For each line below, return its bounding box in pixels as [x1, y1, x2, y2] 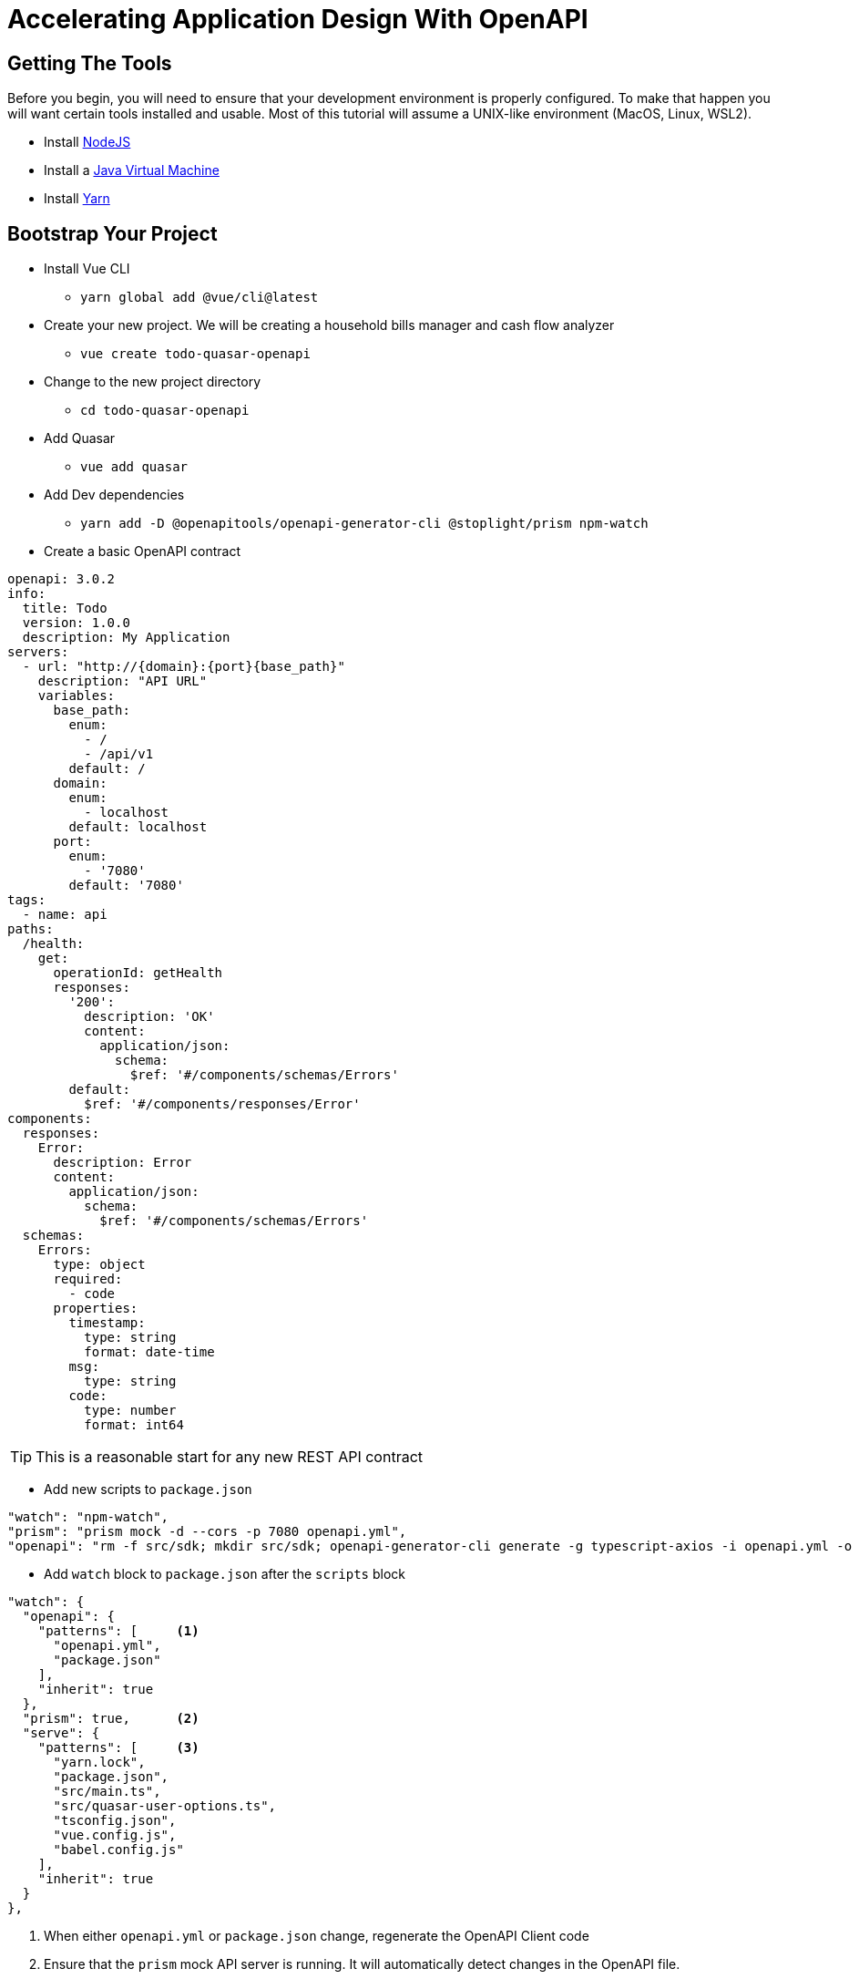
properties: [53, 1301, 138, 1316]
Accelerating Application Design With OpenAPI [7, 4, 588, 35]
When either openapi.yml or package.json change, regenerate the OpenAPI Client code [44, 1928, 589, 1944]
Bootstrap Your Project [7, 222, 218, 245]
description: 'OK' [84, 1009, 215, 1025]
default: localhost [68, 819, 208, 835]
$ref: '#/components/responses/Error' [84, 1097, 361, 1112]
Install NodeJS [44, 134, 131, 150]
